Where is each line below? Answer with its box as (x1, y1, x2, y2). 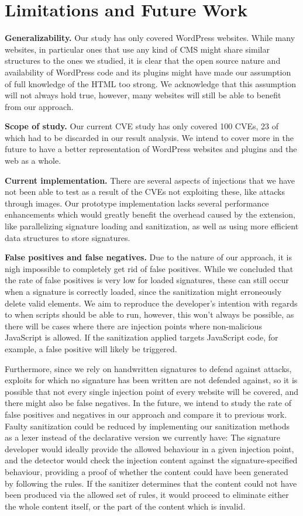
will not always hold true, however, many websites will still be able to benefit (5, 89, 281, 101)
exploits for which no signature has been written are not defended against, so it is (5, 374, 298, 386)
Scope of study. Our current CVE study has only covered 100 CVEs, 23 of (5, 120, 279, 132)
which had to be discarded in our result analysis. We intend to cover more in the (5, 131, 294, 143)
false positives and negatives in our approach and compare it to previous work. (5, 408, 287, 420)
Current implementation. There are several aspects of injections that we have (5, 174, 295, 186)
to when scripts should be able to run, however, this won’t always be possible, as (5, 308, 294, 321)
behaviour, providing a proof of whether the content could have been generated (5, 465, 288, 477)
